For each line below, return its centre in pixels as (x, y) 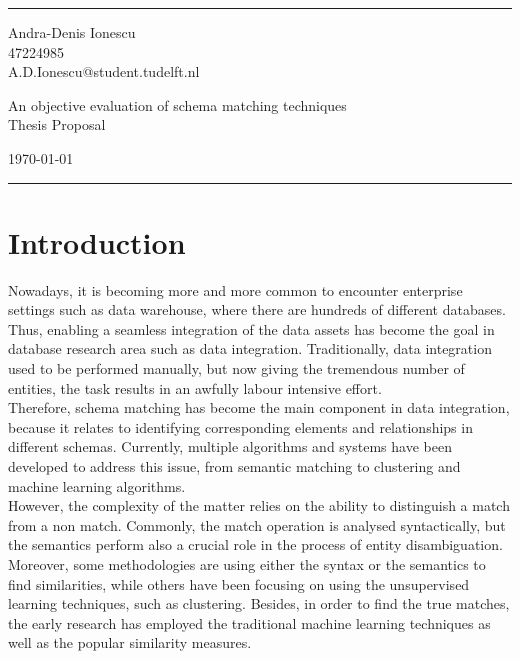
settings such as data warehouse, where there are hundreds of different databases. (257, 309)
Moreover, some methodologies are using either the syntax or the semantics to (247, 564)
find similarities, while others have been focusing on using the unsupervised (239, 583)
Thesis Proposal (57, 124)
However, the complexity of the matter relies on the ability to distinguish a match (259, 505)
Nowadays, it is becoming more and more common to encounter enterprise (235, 289)
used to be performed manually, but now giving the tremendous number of (236, 368)
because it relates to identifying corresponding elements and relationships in (240, 426)
